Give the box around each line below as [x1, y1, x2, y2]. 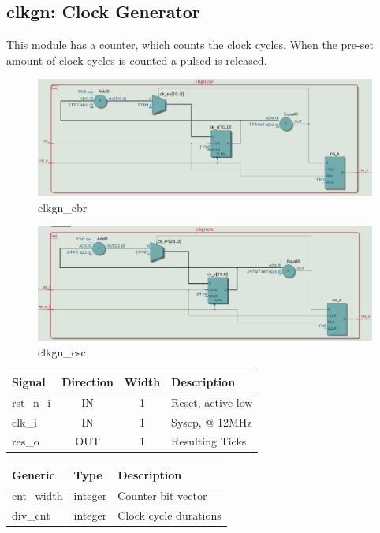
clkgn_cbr [38, 199, 88, 215]
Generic [12, 466, 55, 483]
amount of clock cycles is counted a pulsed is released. [6, 51, 267, 68]
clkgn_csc [38, 343, 86, 360]
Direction [61, 373, 114, 389]
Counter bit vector [117, 486, 207, 503]
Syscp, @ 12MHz [171, 413, 252, 430]
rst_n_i [12, 393, 51, 410]
